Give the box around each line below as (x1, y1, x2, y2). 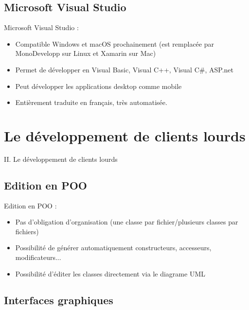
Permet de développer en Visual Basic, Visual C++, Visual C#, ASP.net (15, 64, 233, 74)
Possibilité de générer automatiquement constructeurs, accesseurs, (15, 242, 212, 253)
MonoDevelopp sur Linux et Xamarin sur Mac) (15, 48, 156, 58)
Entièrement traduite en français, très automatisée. (15, 97, 167, 107)
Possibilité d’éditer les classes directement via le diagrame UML (15, 268, 205, 278)
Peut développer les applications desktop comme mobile (15, 81, 182, 91)
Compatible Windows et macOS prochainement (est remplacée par (15, 38, 214, 49)
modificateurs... (15, 252, 61, 262)
